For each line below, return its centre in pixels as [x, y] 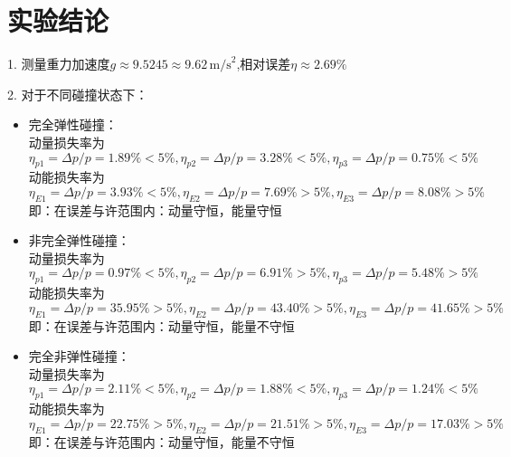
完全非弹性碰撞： [79, 356]
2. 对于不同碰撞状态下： [78, 94]
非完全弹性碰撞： [79, 240]
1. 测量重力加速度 [59, 64]
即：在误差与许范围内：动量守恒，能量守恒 [155, 209]
